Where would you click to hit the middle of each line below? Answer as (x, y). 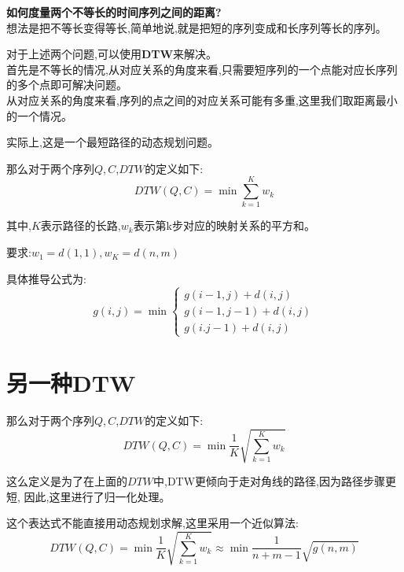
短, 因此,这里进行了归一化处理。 (88, 496)
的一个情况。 (39, 115)
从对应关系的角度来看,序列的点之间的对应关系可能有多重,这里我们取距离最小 (202, 100)
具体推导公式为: (46, 278)
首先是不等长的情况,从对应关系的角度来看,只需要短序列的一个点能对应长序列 (202, 69)
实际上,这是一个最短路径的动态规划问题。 (112, 142)
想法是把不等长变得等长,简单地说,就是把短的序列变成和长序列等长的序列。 (196, 27)
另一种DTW (71, 383)
